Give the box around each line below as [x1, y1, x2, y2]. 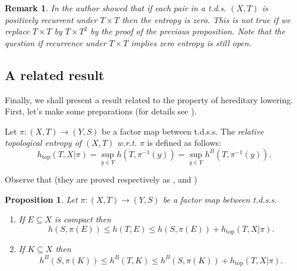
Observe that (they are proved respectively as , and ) [5, 173, 197, 186]
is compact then [55, 213, 111, 225]
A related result [5, 65, 104, 84]
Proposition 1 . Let [5, 193, 78, 205]
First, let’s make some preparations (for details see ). [5, 105, 197, 117]
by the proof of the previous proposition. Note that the [90, 25, 285, 37]
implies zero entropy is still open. [131, 36, 251, 49]
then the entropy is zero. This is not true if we [122, 13, 290, 25]
